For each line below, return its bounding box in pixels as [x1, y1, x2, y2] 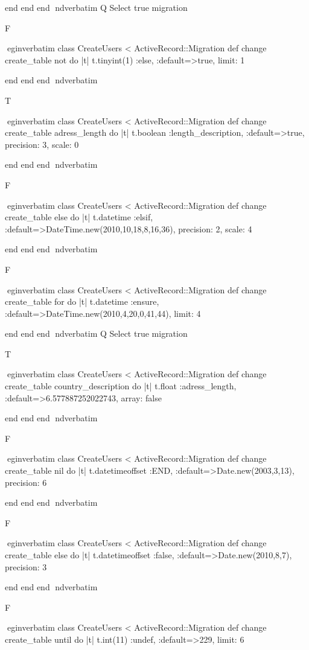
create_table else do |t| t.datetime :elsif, [5, 211, 153, 223]
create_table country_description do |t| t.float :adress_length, [5, 380, 237, 392]
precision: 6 [5, 476, 47, 488]
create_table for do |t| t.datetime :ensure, [5, 295, 159, 308]
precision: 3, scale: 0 [5, 138, 79, 150]
